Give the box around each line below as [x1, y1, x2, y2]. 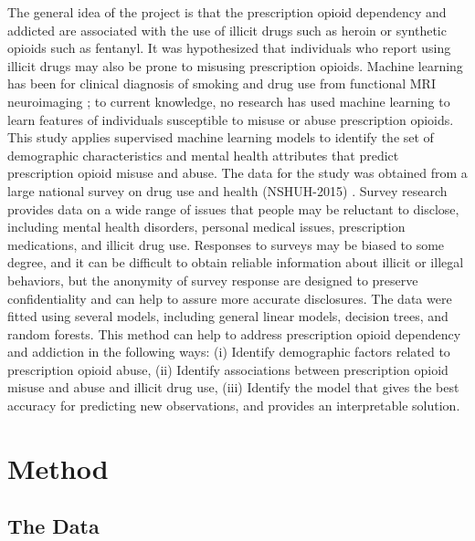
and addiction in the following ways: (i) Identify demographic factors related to [7, 342, 450, 361]
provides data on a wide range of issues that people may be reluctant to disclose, [7, 199, 459, 218]
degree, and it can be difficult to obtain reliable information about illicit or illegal [7, 253, 464, 272]
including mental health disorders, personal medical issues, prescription [7, 217, 406, 236]
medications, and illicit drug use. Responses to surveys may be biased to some [7, 234, 445, 254]
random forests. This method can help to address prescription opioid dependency [7, 324, 461, 343]
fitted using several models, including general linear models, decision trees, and [7, 307, 449, 326]
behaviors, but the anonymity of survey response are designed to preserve [7, 270, 418, 289]
